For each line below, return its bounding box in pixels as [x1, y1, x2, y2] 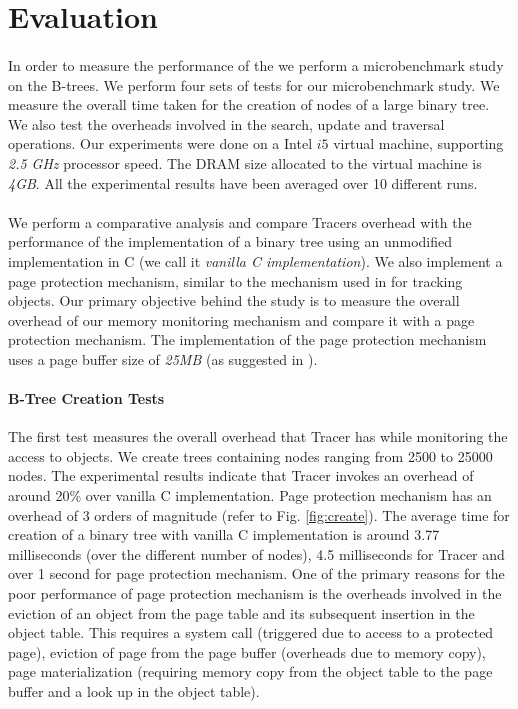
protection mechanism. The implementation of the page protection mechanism [8, 329, 487, 350]
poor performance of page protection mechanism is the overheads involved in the [8, 583, 502, 604]
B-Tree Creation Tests [8, 388, 165, 409]
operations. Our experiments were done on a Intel [8, 133, 313, 154]
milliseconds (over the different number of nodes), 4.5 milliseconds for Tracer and [8, 543, 505, 564]
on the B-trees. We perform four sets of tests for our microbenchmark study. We [8, 74, 500, 95]
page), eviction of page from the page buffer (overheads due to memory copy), [8, 641, 486, 662]
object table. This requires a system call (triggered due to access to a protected [8, 622, 494, 643]
